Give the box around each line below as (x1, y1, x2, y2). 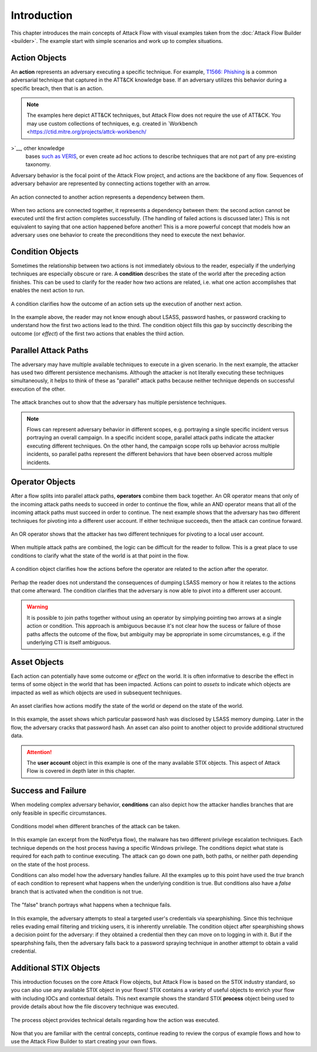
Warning (26, 603, 48, 610)
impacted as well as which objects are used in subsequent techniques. (11, 689, 182, 696)
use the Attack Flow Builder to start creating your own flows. (11, 1038, 157, 1045)
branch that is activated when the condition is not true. (11, 888, 143, 895)
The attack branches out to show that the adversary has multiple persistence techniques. (11, 399, 227, 406)
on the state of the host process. (11, 861, 90, 868)
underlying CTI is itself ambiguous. (26, 638, 111, 646)
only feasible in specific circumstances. (11, 809, 107, 816)
